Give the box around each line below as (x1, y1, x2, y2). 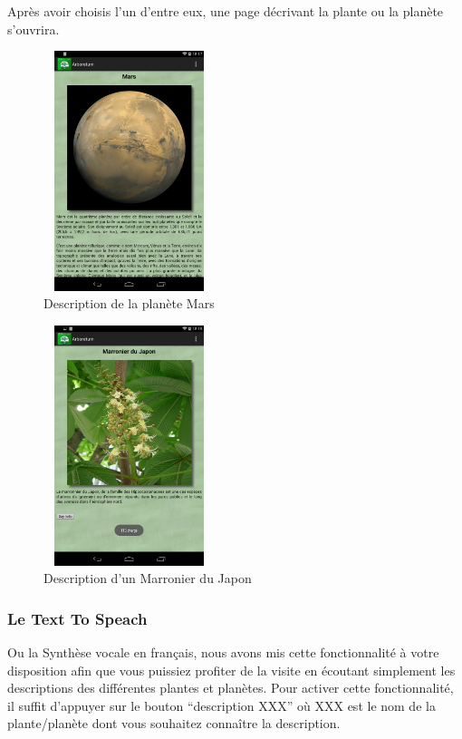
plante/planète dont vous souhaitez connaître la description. (7, 714, 341, 733)
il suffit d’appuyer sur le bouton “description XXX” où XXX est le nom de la (7, 695, 436, 715)
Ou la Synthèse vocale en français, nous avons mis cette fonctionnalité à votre (7, 642, 439, 661)
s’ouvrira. (7, 19, 60, 38)
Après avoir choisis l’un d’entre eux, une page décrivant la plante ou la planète (7, 2, 444, 20)
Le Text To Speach (7, 607, 148, 629)
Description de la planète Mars (43, 294, 215, 313)
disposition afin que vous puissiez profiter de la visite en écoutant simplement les (7, 660, 456, 679)
